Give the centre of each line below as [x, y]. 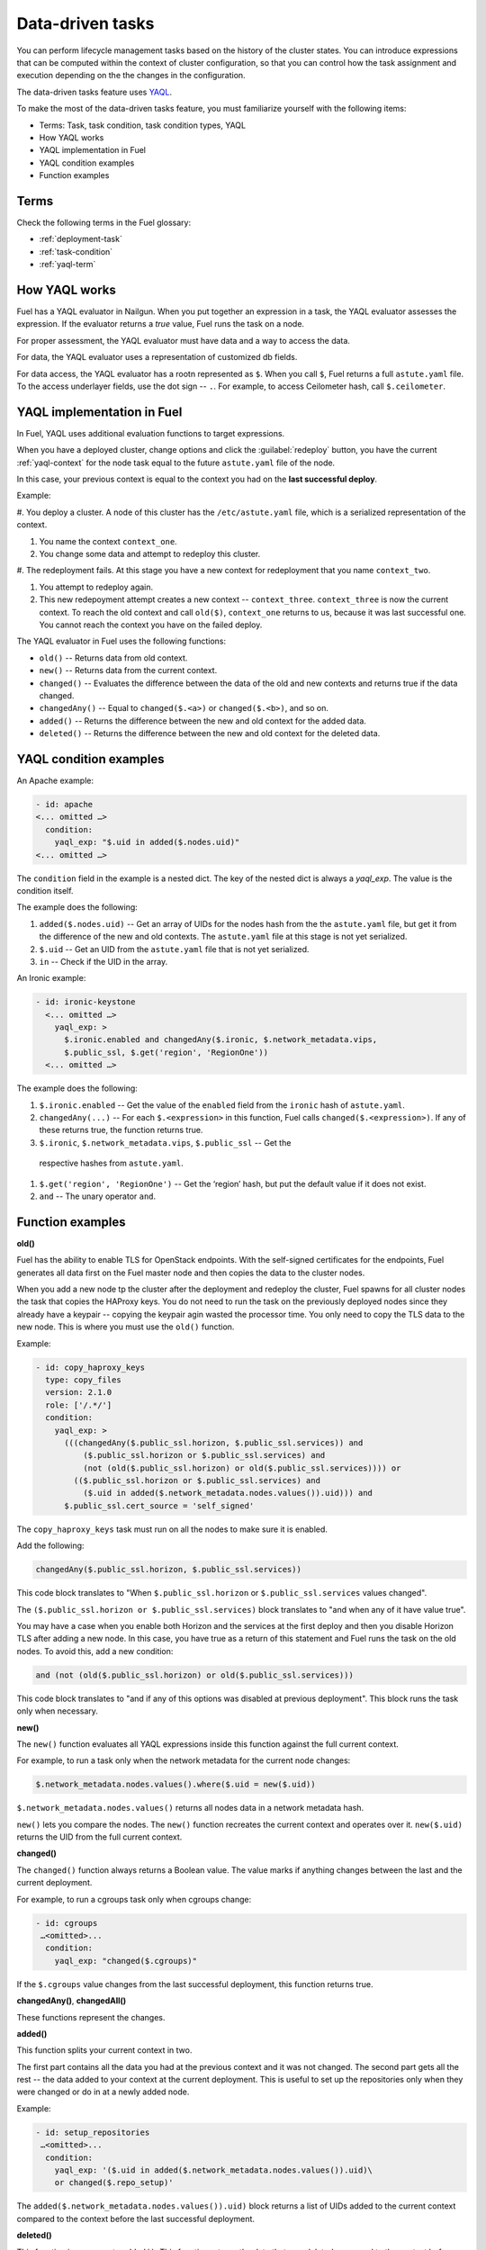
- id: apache [64, 804]
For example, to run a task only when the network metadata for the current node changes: [184, 1760]
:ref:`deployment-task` [81, 239]
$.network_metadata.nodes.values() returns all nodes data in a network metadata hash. [190, 1808]
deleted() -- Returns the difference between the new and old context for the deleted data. [210, 733]
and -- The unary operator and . [98, 1196]
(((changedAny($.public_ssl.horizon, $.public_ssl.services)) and [214, 1443]
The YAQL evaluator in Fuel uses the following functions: [121, 641]
